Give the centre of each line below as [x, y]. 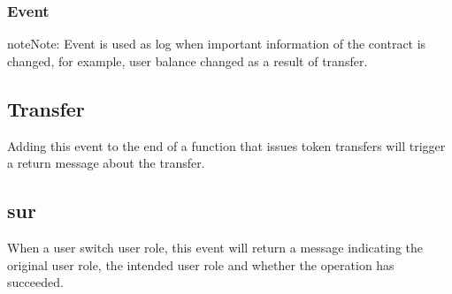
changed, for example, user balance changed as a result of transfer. [188, 60]
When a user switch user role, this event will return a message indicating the [215, 247]
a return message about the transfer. [106, 163]
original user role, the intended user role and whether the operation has [201, 264]
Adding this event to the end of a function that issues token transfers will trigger [226, 145]
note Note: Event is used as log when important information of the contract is [217, 44]
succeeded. [35, 282]
